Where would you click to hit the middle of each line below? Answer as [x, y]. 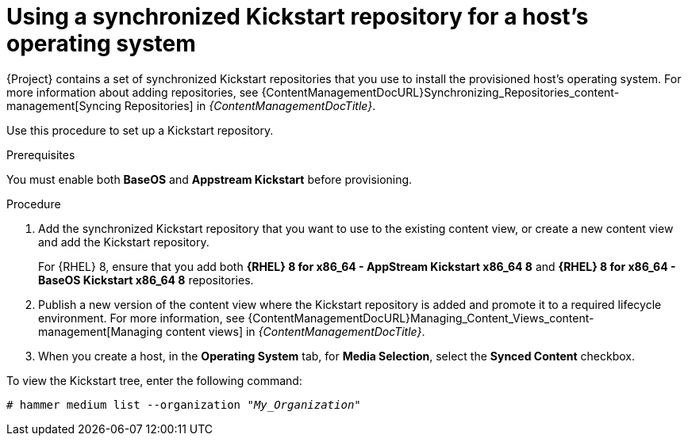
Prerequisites [41, 154]
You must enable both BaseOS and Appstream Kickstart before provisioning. [209, 179]
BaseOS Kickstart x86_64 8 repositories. [146, 280]
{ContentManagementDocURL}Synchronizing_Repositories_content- [440, 92]
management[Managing [100, 331]
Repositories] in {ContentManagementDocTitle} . [250, 105]
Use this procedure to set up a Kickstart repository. [140, 130]
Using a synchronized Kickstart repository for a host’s [298, 17]
